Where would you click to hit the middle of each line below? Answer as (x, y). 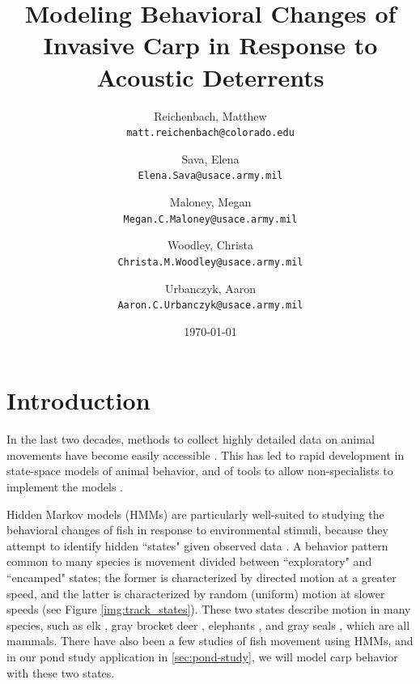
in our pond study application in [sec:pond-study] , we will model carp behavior (202, 656)
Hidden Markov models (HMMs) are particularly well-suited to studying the (195, 514)
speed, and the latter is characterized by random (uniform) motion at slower (196, 593)
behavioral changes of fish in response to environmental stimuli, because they (197, 530)
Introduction (78, 400)
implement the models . (65, 487)
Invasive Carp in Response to (210, 45)
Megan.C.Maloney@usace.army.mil (210, 219)
